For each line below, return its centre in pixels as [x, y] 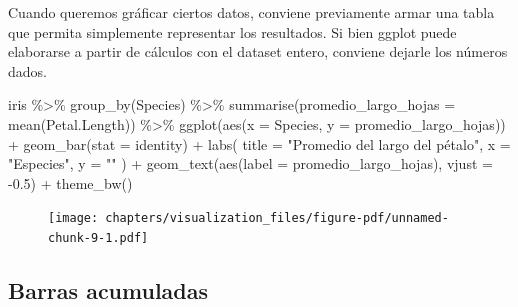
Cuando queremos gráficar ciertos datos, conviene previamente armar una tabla [251, 12]
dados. [27, 70]
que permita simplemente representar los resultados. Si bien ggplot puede [232, 31]
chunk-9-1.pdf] [98, 238]
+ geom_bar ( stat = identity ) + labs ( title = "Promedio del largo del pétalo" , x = [259, 143]
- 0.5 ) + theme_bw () [70, 182]
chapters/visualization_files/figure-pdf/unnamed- [277, 218]
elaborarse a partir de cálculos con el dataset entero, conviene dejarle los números [258, 51]
